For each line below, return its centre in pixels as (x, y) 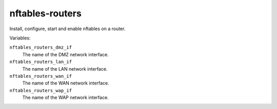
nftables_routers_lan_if (41, 62)
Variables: (20, 38)
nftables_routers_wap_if (41, 90)
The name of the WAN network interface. (66, 83)
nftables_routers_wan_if (41, 76)
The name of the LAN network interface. (65, 69)
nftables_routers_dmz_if (41, 48)
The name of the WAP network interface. (65, 98)
